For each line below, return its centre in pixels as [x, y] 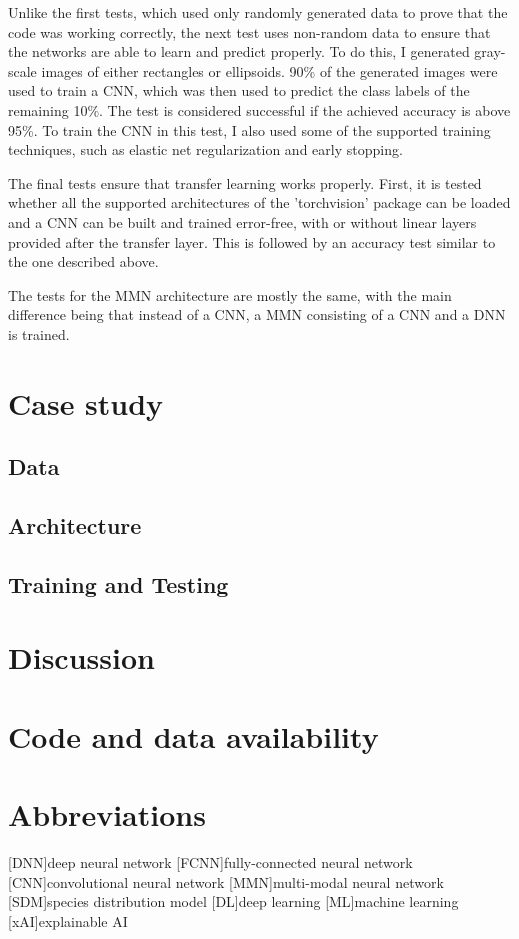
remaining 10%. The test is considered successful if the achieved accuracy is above [259, 109]
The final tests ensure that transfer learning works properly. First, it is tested [245, 182]
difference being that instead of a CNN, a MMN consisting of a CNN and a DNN [257, 314]
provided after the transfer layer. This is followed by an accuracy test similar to [252, 241]
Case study [86, 402]
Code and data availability [193, 735]
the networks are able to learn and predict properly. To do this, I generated [239, 51]
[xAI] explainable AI [68, 920]
